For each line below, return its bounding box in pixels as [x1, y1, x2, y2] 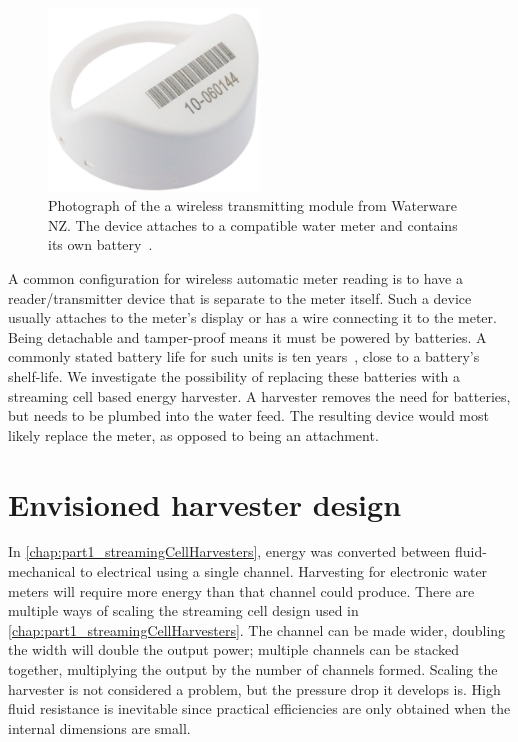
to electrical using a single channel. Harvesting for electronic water [79, 561, 488, 582]
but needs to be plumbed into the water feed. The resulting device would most [8, 405, 489, 426]
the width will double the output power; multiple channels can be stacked [8, 639, 459, 660]
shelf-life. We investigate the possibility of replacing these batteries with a [8, 365, 461, 386]
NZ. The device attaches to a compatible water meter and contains [48, 214, 458, 235]
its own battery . [48, 234, 153, 255]
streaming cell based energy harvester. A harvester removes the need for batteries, [8, 385, 511, 406]
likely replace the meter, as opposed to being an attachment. [8, 424, 379, 445]
